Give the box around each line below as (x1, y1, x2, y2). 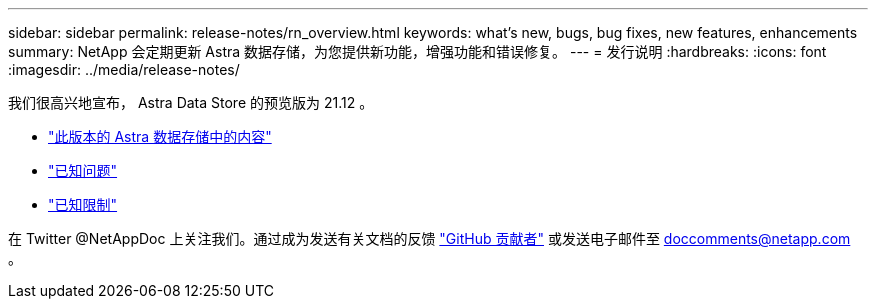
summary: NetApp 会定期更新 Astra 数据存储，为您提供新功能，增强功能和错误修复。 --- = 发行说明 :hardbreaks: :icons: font (8, 43, 827, 60)
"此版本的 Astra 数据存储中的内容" (48, 128, 272, 145)
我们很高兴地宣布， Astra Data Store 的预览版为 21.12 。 (8, 94, 374, 111)
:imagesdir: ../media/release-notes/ (8, 61, 240, 78)
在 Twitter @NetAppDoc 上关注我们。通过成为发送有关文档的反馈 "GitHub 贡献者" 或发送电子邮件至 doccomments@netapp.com (8, 230, 851, 247)
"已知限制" (48, 196, 118, 213)
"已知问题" (48, 162, 118, 179)
